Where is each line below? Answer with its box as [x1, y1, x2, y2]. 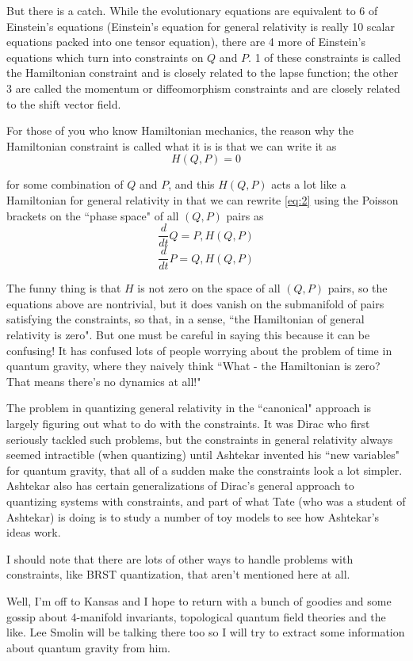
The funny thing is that [6, 280, 121, 296]
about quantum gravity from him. [6, 639, 171, 655]
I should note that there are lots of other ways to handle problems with [6, 550, 354, 567]
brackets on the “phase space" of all [6, 207, 179, 224]
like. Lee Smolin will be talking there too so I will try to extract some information [6, 624, 405, 640]
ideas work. [6, 524, 61, 541]
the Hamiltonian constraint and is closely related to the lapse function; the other [6, 64, 399, 81]
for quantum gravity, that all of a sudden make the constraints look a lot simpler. [6, 461, 403, 478]
